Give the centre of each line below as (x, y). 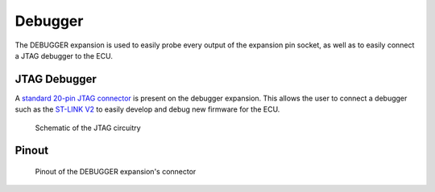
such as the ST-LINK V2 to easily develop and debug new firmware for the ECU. (147, 109)
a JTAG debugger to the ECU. (64, 55)
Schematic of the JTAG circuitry (88, 128)
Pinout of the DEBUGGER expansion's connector (116, 172)
